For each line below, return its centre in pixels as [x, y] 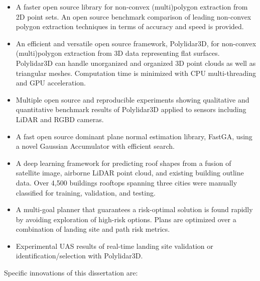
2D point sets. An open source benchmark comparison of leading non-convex [134, 16]
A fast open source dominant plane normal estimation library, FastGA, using [134, 136]
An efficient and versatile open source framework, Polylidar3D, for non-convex [136, 43]
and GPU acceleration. [51, 83]
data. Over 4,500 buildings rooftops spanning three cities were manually [126, 182]
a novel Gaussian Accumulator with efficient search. [95, 146]
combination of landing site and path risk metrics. [93, 229]
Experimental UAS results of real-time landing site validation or [114, 246]
